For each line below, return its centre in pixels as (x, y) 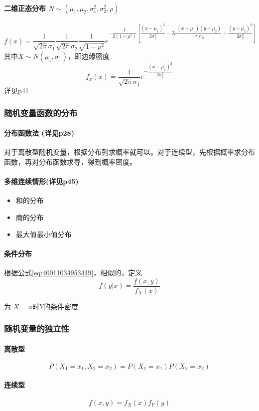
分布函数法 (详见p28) (39, 133)
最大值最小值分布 (44, 234)
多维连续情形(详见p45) (41, 181)
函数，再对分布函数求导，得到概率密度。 (70, 161)
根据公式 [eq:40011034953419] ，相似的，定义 (73, 272)
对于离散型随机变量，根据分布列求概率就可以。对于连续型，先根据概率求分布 (129, 152)
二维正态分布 (25, 8)
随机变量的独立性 (37, 328)
